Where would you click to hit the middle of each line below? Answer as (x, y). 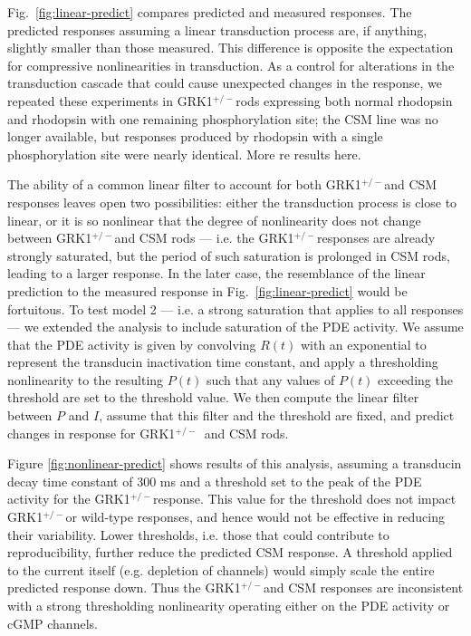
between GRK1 (50, 238)
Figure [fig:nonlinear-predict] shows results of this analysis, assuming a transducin (235, 463)
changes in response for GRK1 (91, 433)
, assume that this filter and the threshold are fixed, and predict (277, 415)
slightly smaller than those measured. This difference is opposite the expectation (231, 48)
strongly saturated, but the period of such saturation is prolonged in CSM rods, (229, 255)
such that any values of (270, 379)
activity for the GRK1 (69, 499)
